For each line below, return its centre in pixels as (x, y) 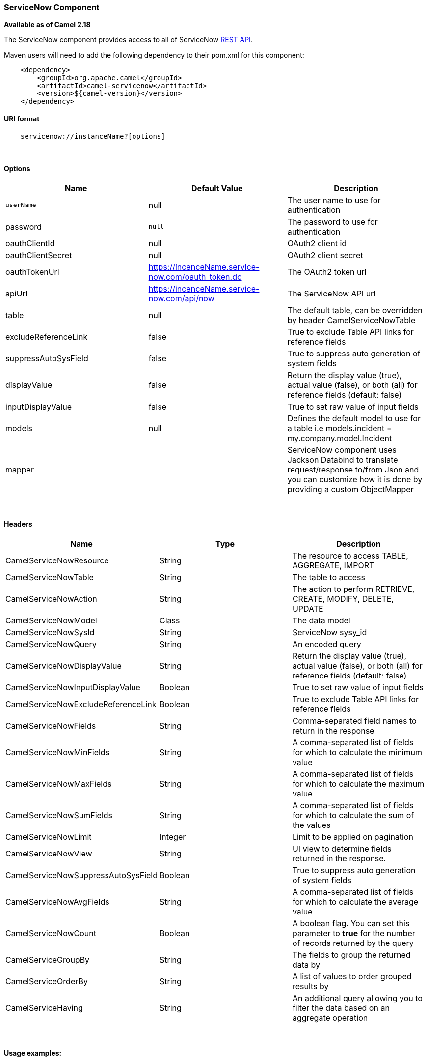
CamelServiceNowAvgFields (57, 902)
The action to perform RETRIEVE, (353, 589)
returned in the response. (339, 859)
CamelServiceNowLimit (49, 837)
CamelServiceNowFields (51, 726)
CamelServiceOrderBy (47, 982)
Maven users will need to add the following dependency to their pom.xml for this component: (154, 55)
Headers (18, 524)
